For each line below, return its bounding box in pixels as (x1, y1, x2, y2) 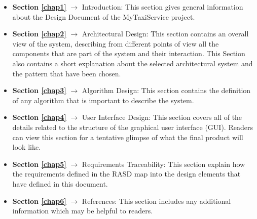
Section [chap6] (12, 195, 66, 206)
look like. (12, 142, 41, 152)
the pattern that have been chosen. (12, 68, 121, 78)
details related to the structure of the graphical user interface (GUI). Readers (12, 121, 253, 132)
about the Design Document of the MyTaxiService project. (12, 11, 195, 22)
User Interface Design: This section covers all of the (82, 112, 242, 122)
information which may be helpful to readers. (12, 205, 153, 216)
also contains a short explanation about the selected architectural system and (12, 58, 253, 68)
